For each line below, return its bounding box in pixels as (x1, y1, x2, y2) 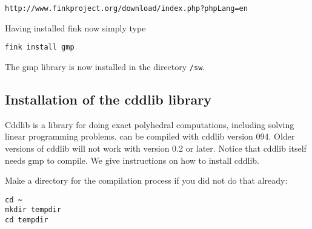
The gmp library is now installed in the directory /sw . (5, 60, 205, 73)
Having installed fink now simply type (5, 21, 146, 34)
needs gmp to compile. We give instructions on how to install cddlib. (5, 153, 259, 166)
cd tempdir (5, 216, 48, 225)
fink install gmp (5, 43, 75, 52)
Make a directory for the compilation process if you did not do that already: (5, 174, 288, 187)
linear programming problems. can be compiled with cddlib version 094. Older (5, 130, 295, 143)
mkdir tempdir (5, 205, 62, 214)
